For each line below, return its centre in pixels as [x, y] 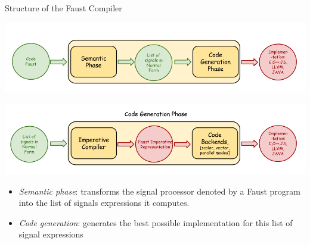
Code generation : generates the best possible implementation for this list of [156, 222]
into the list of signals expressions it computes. [104, 203]
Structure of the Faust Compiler [63, 8]
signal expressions [51, 234]
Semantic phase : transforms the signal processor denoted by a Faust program [159, 191]
